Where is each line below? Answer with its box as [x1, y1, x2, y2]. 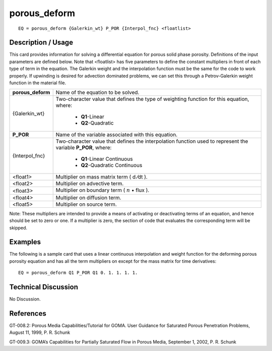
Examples [9, 238, 41, 247]
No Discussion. [9, 296, 41, 302]
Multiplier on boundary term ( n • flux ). [55, 187, 150, 194]
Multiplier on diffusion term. [55, 194, 121, 201]
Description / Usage [9, 38, 73, 47]
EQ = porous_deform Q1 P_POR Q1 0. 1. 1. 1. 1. [18, 270, 138, 276]
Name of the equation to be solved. [55, 89, 140, 96]
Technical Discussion [9, 283, 78, 291]
